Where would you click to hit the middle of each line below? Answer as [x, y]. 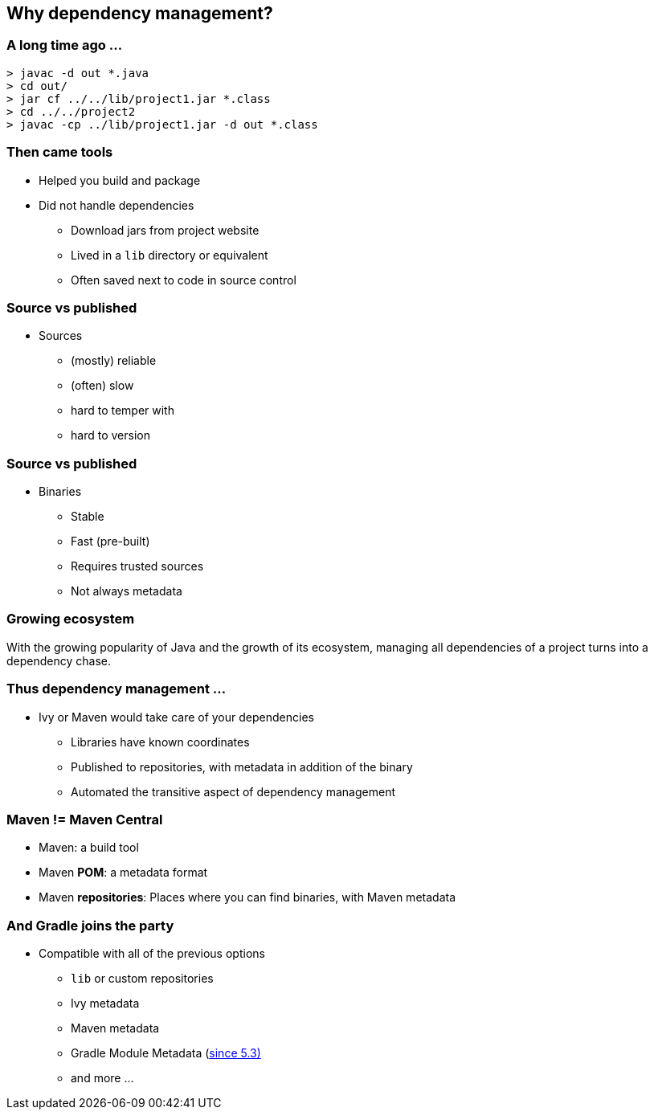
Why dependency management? [140, 13]
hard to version [110, 435]
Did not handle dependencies [116, 205]
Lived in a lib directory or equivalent [170, 255]
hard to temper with [123, 411]
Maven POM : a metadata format [123, 873]
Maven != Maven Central [85, 819]
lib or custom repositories [142, 979]
